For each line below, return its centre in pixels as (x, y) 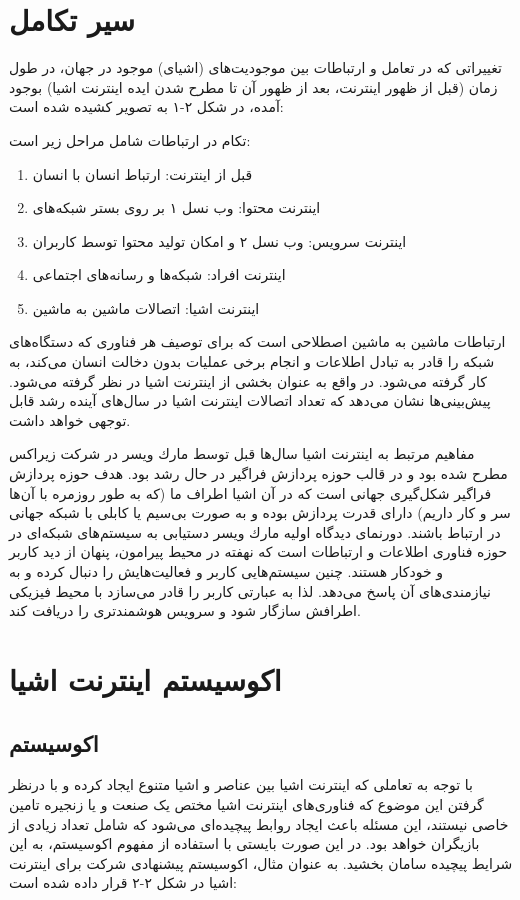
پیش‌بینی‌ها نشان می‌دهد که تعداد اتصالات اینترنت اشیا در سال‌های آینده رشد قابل (250, 400)
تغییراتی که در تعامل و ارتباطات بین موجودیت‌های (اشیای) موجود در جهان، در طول (255, 67)
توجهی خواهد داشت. (70, 419)
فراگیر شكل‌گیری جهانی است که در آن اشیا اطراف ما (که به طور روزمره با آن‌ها (250, 492)
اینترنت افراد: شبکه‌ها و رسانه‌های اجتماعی (159, 274)
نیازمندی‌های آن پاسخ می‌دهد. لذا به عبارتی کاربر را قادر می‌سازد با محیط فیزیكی (250, 590)
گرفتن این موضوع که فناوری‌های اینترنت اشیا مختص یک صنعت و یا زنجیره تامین (246, 803)
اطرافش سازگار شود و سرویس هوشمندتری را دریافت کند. (185, 610)
